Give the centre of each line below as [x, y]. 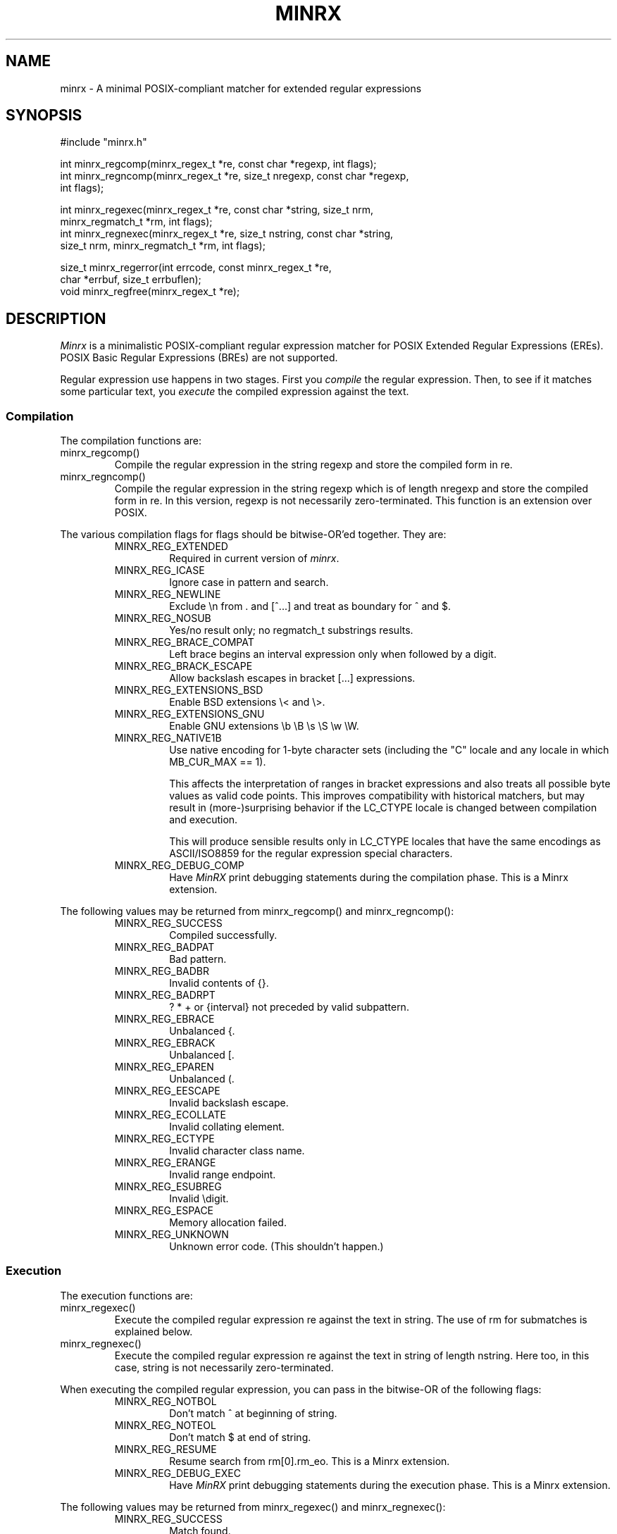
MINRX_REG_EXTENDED [171, 547]
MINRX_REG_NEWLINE [168, 594]
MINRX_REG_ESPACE [164, 1211]
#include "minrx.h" [104, 142]
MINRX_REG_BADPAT [164, 947]
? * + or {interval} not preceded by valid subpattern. [289, 1007]
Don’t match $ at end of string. [240, 1437]
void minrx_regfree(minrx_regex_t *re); [150, 292]
